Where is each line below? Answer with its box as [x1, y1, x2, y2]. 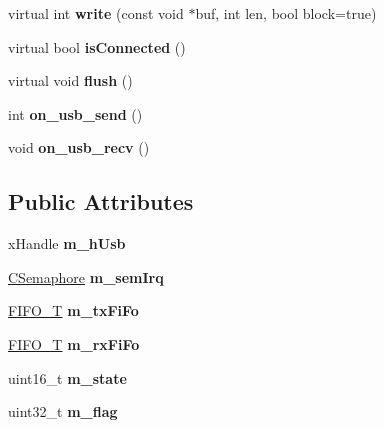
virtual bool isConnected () [8, 36, 186, 57]
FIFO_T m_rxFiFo [8, 333, 140, 354]
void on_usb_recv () [8, 137, 150, 158]
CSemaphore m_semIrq [8, 266, 164, 287]
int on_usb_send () [8, 103, 143, 124]
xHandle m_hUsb [8, 233, 126, 254]
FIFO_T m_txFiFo [8, 300, 139, 321]
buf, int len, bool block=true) [195, 3, 377, 23]
